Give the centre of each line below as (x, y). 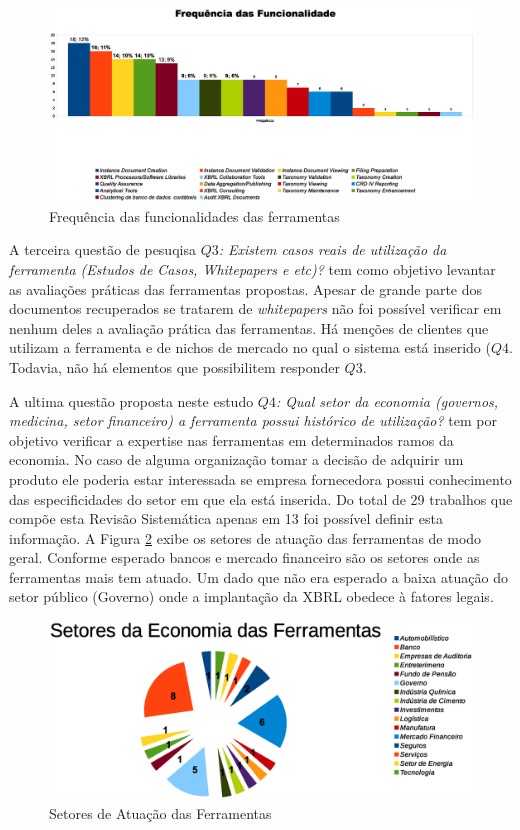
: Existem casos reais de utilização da (332, 249)
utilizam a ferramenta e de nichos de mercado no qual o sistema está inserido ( (250, 347)
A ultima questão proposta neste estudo (131, 400)
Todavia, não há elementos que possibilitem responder (174, 366)
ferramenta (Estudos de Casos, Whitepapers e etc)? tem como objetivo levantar (252, 268)
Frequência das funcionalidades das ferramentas (194, 215)
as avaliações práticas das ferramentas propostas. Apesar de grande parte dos (246, 288)
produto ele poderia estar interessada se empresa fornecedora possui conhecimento (260, 478)
